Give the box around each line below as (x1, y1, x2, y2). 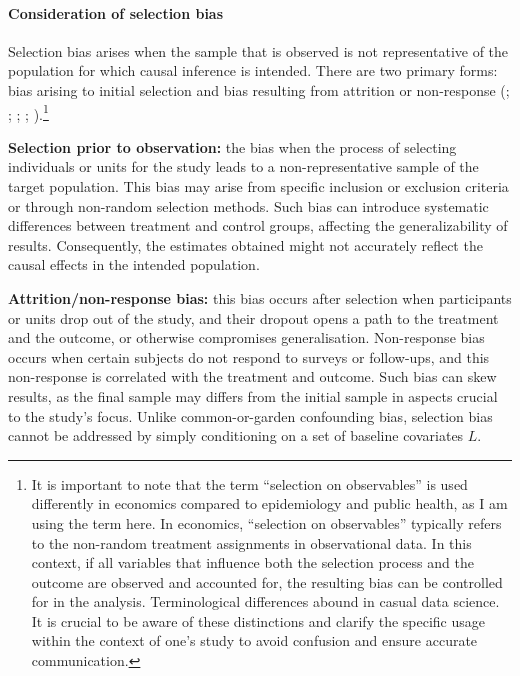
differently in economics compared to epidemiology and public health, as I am (31, 493, 508, 514)
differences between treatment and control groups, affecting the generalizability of (8, 215, 508, 236)
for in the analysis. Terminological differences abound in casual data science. (31, 591, 500, 612)
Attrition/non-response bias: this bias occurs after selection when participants (8, 287, 512, 308)
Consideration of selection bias (8, 2, 224, 23)
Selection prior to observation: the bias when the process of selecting (8, 136, 457, 157)
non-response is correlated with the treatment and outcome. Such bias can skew (8, 366, 497, 387)
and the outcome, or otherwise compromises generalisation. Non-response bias (8, 327, 485, 348)
